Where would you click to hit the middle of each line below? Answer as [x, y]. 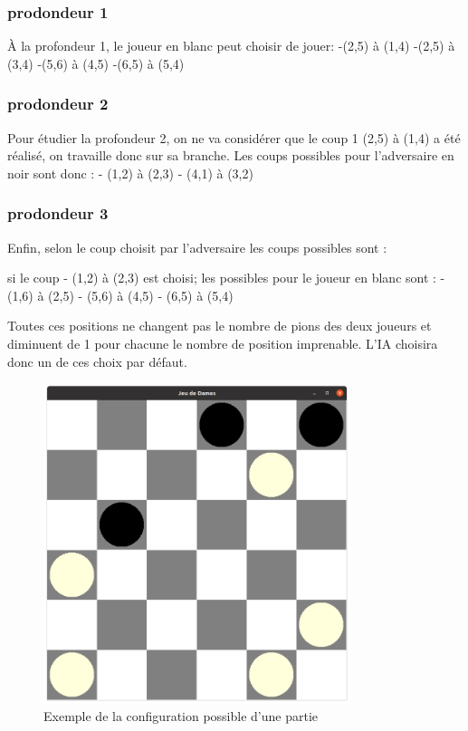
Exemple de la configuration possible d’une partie [181, 716]
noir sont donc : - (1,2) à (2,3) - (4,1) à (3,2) [130, 173]
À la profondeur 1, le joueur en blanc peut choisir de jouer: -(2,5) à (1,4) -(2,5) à [231, 46]
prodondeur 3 [58, 213]
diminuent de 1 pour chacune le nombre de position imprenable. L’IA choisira [223, 343]
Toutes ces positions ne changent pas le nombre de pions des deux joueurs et [220, 326]
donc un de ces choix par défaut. [97, 361]
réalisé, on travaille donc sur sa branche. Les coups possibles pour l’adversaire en [231, 155]
